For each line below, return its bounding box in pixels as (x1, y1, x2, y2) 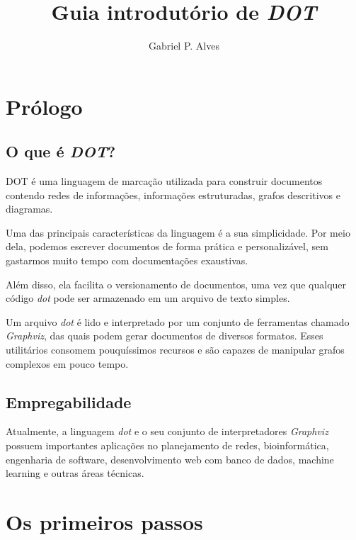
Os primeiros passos (6, 507, 203, 536)
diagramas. (6, 201, 53, 216)
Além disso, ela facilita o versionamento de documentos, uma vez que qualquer (6, 276, 347, 291)
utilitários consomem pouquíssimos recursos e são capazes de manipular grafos (6, 342, 345, 357)
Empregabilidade (6, 390, 132, 412)
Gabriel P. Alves (149, 38, 219, 53)
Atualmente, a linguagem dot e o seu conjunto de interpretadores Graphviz (6, 424, 328, 439)
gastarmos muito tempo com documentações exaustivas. (6, 253, 248, 268)
